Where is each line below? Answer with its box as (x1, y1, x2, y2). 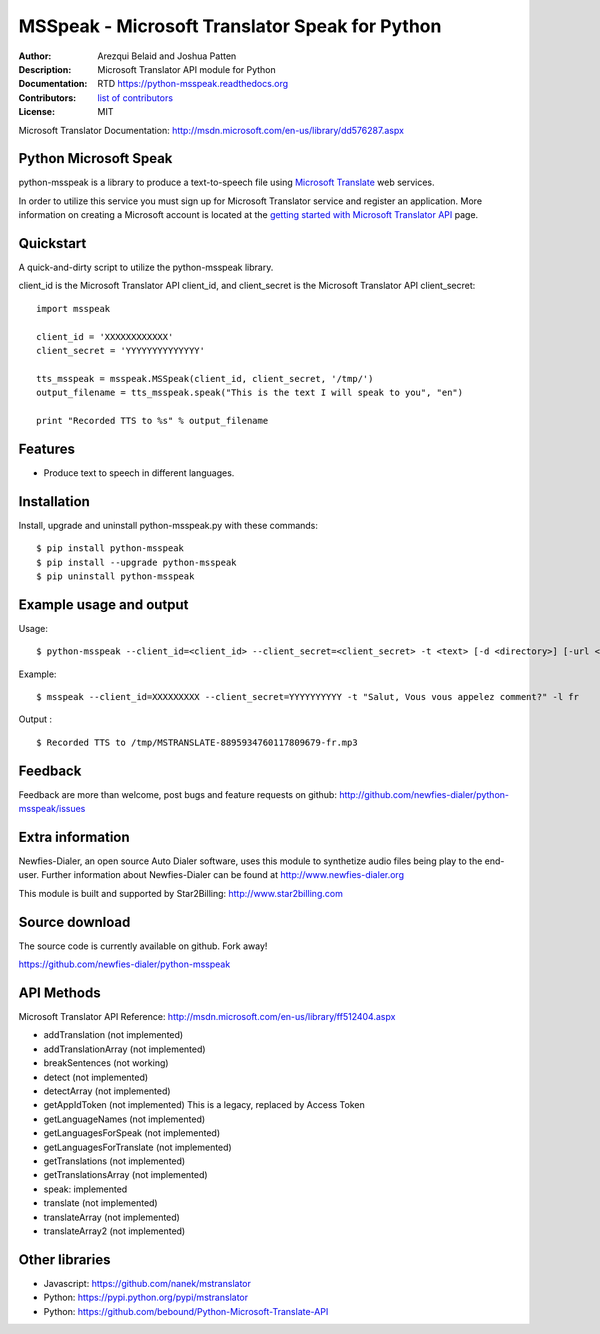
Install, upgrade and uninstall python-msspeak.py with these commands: (18, 519, 319, 531)
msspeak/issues (18, 803, 86, 815)
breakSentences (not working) (43, 1057, 169, 1069)
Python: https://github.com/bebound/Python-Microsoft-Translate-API (43, 1305, 329, 1317)
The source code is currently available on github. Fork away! (18, 940, 268, 952)
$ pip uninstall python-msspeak (36, 570, 195, 582)
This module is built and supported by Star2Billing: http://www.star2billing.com (18, 887, 344, 899)
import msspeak (36, 303, 111, 314)
